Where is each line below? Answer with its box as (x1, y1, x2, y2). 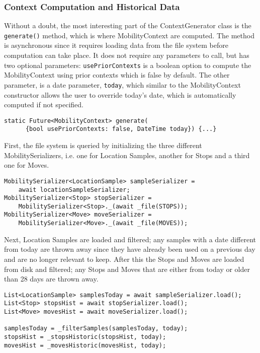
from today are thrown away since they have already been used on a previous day (4, 244, 255, 254)
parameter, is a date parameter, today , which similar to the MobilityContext (4, 79, 241, 90)
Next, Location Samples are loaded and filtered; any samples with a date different (4, 234, 256, 244)
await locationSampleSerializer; (18, 186, 130, 193)
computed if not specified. (4, 99, 83, 110)
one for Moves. (4, 160, 49, 170)
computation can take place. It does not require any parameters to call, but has (4, 50, 249, 60)
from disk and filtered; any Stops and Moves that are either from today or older (4, 263, 250, 274)
